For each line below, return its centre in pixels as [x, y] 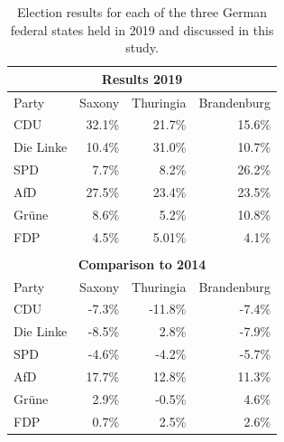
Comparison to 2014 [142, 263]
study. [142, 47]
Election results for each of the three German [142, 12]
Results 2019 [142, 78]
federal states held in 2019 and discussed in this [142, 29]
